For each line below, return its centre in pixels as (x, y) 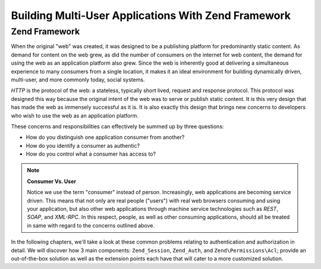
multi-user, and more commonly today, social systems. (78, 80)
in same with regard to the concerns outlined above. (91, 225)
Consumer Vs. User (52, 181)
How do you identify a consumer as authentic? (83, 145)
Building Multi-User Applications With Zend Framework (151, 15)
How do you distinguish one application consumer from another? (105, 137)
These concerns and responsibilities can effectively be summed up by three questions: (117, 126)
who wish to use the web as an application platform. (75, 115)
